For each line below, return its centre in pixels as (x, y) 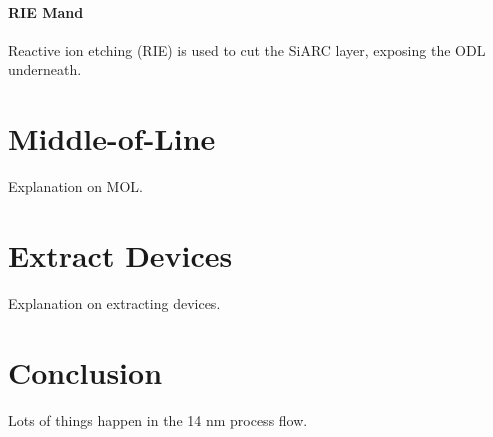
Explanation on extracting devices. (114, 302)
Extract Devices (120, 254)
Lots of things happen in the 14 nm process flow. (158, 419)
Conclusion (85, 371)
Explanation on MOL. (75, 186)
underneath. (45, 69)
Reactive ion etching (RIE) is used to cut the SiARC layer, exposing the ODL (247, 49)
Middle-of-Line (112, 138)
